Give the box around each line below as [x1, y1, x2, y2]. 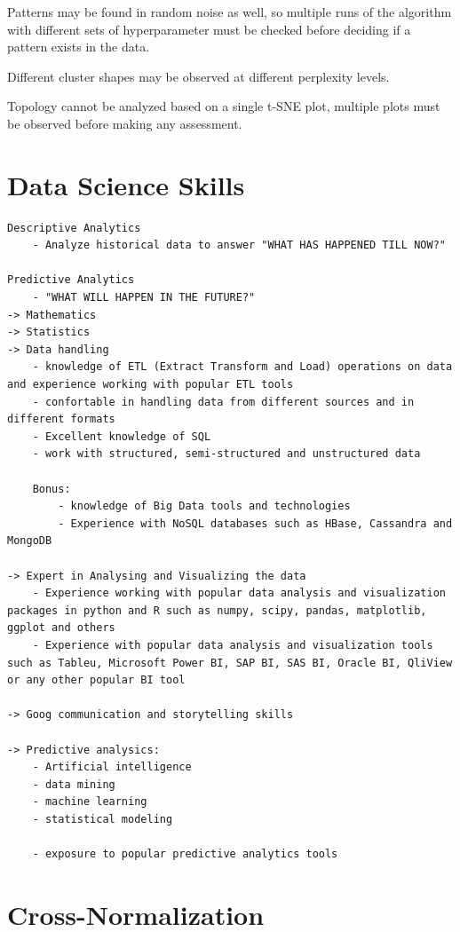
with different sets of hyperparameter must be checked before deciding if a [7, 20, 411, 38]
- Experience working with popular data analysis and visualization [32, 587, 446, 600]
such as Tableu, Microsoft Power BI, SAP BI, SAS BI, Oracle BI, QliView [7, 656, 453, 669]
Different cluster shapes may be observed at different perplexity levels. [7, 67, 390, 85]
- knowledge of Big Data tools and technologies [58, 500, 351, 513]
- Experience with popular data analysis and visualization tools [32, 638, 433, 652]
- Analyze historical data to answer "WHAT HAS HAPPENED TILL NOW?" [32, 239, 446, 252]
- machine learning [32, 795, 147, 809]
